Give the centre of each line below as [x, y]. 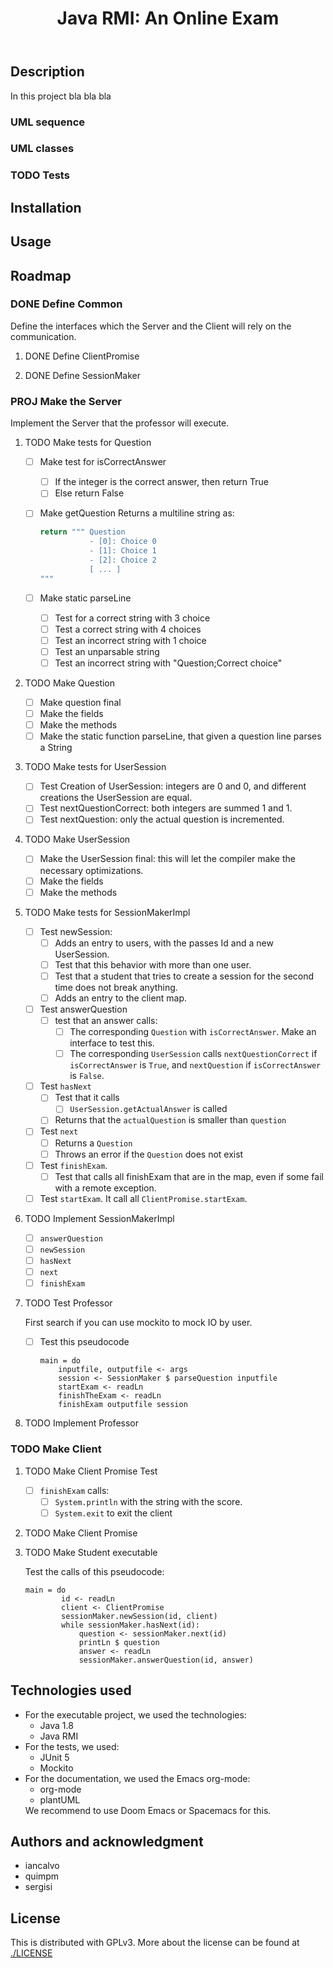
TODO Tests [40, 175]
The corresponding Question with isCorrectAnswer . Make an [193, 1032]
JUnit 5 [54, 1757]
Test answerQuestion [83, 1009]
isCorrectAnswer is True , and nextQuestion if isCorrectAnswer [195, 1065]
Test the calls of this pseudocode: [94, 1571]
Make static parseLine [85, 598]
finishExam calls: [74, 1490]
